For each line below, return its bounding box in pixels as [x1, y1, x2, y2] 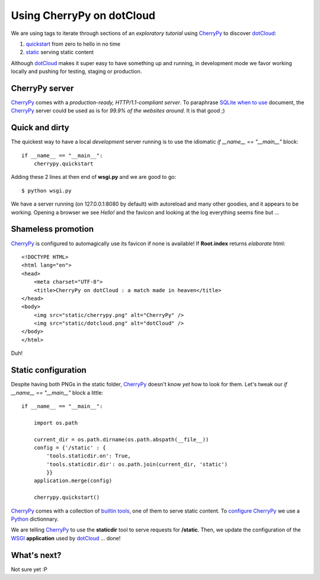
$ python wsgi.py [21, 187, 72, 194]
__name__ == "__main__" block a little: [11, 389, 104, 396]
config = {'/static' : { [33, 444, 106, 451]
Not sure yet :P [11, 566, 47, 573]
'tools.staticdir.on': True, [46, 453, 132, 459]
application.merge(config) [33, 478, 113, 484]
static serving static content [25, 49, 94, 56]
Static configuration [11, 365, 87, 376]
